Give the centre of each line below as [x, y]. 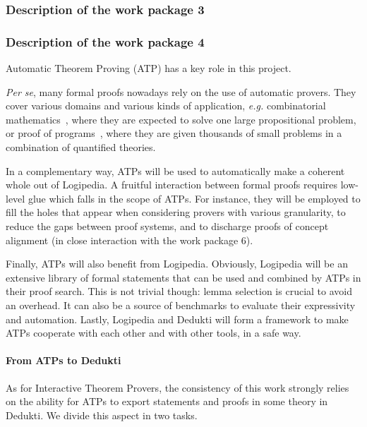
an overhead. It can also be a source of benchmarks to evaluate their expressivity [181, 305]
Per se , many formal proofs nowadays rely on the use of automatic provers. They [181, 91]
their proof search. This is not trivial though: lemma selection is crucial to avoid [179, 291]
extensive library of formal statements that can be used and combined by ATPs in [183, 277]
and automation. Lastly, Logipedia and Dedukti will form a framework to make [177, 319]
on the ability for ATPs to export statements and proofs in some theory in [167, 401]
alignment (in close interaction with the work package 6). [130, 240]
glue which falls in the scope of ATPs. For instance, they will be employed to [194, 198]
